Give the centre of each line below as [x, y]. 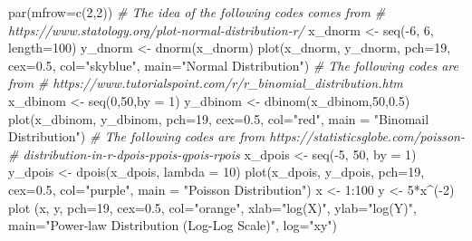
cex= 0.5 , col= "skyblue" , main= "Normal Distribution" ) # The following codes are [233, 65]
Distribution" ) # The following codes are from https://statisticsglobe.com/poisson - [236, 136]
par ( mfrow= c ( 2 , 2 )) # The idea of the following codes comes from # [197, 12]
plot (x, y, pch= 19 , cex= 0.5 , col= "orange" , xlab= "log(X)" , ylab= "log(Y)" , [212, 207]
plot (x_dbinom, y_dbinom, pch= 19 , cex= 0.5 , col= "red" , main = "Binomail [219, 118]
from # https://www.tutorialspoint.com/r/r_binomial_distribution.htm [206, 83]
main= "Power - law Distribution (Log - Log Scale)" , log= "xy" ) [173, 225]
